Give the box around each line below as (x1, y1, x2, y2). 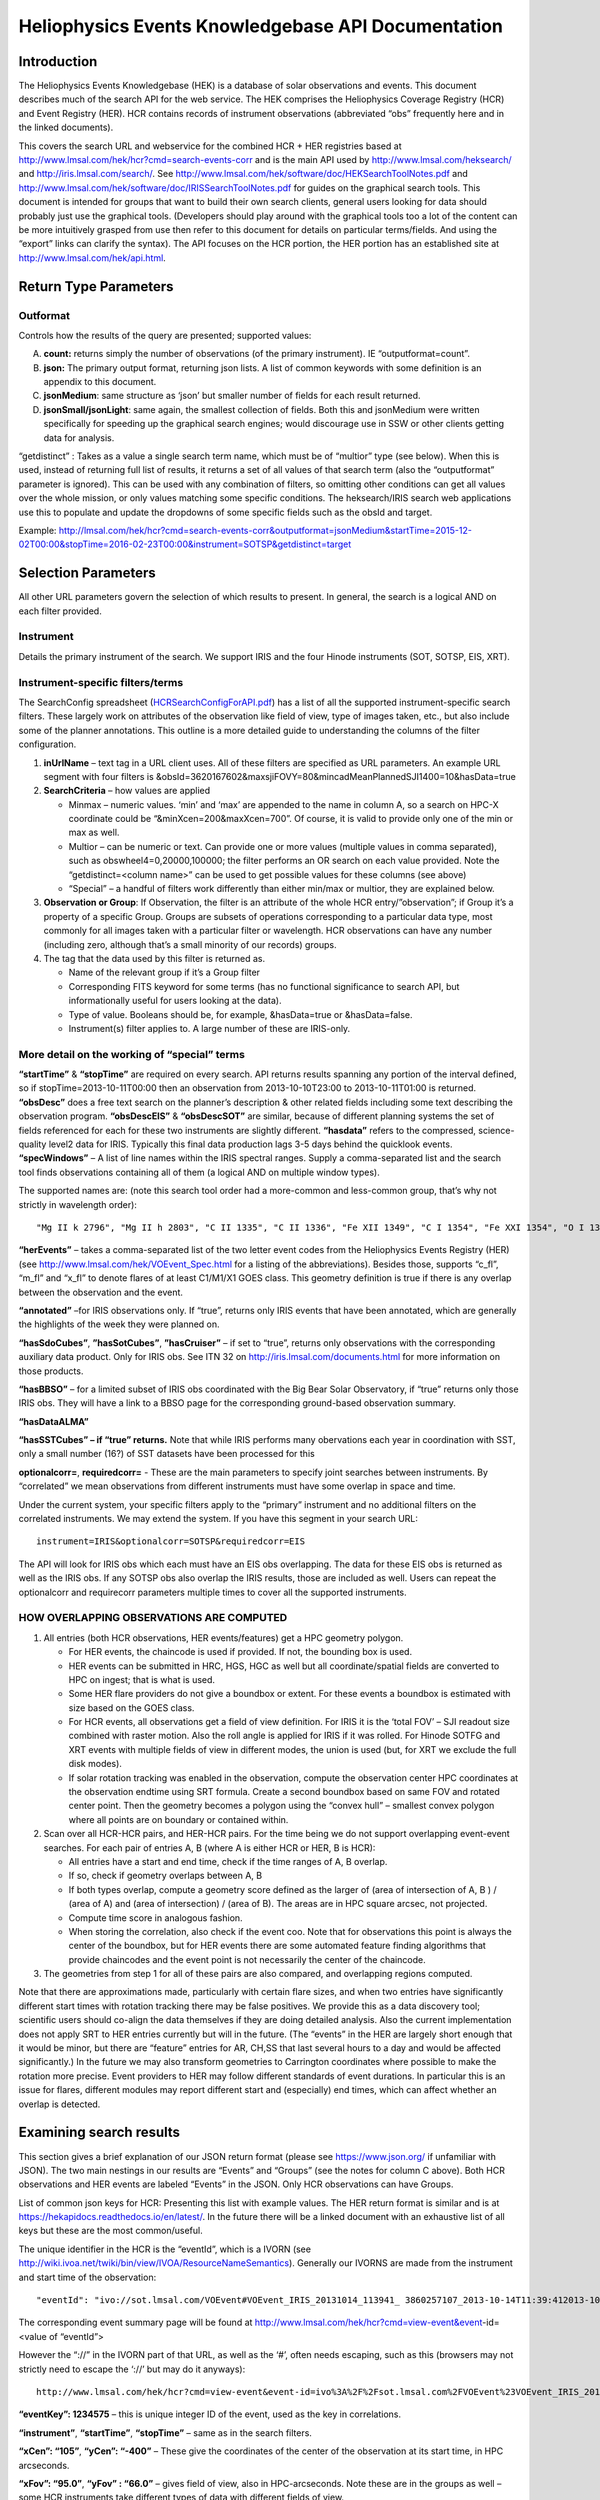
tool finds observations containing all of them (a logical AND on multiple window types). (18, 1166, 380, 1178)
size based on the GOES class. (68, 1701, 195, 1714)
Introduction (18, 53, 98, 70)
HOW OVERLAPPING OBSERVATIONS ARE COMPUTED (18, 1611, 288, 1625)
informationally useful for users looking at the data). (68, 995, 282, 1007)
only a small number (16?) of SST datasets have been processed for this (18, 1448, 315, 1460)
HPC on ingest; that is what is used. (68, 1673, 215, 1685)
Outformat (18, 308, 70, 322)
